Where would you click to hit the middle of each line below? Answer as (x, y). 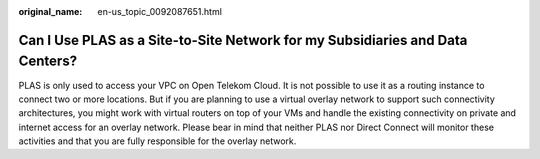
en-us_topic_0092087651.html (159, 11)
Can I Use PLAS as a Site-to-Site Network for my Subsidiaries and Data (243, 40)
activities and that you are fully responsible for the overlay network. (157, 141)
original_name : (50, 11)
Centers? (48, 61)
